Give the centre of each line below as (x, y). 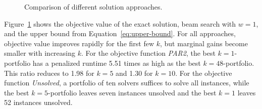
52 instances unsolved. (38, 102)
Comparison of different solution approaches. (93, 7)
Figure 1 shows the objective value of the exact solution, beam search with (120, 23)
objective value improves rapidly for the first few (79, 43)
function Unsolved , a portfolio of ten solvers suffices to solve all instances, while (127, 83)
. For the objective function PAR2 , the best (148, 53)
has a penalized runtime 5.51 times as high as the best (117, 63)
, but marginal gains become (204, 43)
